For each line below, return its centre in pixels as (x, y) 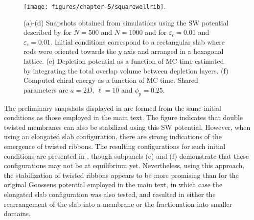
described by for (48, 32)
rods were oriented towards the (70, 51)
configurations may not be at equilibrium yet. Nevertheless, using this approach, (124, 165)
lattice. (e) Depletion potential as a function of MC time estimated (124, 61)
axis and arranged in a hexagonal (174, 51)
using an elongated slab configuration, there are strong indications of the (113, 136)
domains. (17, 213)
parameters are (46, 89)
